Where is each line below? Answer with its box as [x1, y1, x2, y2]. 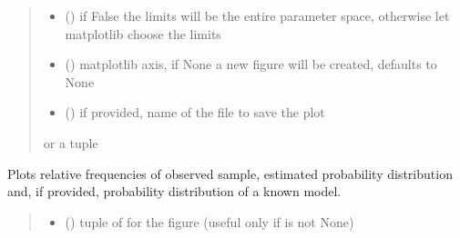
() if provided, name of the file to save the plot [65, 103, 325, 122]
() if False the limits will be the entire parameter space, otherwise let [65, 6, 450, 25]
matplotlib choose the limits [65, 24, 221, 43]
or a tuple [43, 133, 98, 152]
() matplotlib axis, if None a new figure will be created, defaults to [65, 55, 437, 74]
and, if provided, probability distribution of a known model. [7, 182, 342, 201]
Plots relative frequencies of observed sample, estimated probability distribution [7, 164, 453, 183]
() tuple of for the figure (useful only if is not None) [65, 212, 354, 231]
